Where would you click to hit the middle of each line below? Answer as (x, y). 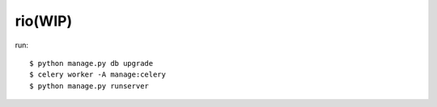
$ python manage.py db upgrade (91, 63)
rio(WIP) (44, 21)
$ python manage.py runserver (89, 86)
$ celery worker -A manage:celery (98, 75)
